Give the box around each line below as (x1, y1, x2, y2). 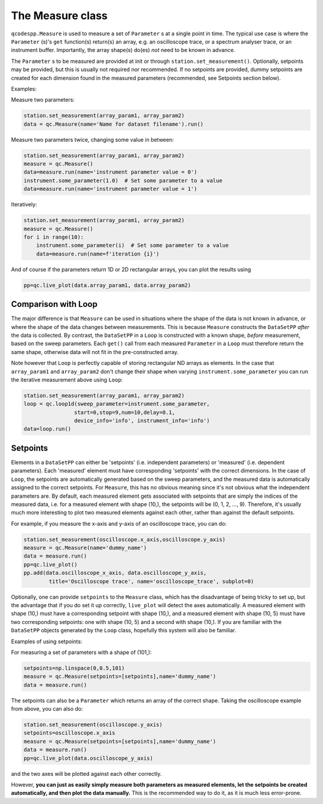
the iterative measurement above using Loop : (11, 376, 123, 383)
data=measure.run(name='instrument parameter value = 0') (23, 169, 197, 176)
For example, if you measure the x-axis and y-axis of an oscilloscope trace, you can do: (11, 520, 227, 527)
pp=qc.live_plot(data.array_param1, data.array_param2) (23, 282, 191, 288)
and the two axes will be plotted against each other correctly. (11, 770, 162, 777)
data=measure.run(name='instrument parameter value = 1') (23, 185, 197, 193)
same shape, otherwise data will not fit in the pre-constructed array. (11, 348, 179, 355)
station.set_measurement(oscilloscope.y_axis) (23, 721, 163, 728)
